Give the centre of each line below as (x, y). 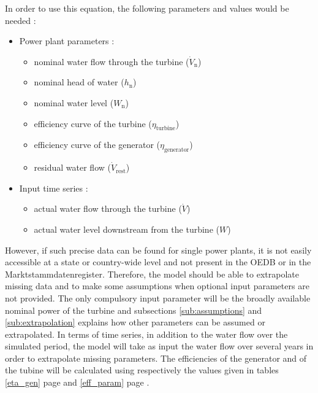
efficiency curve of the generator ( (97, 145)
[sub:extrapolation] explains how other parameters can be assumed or (135, 322)
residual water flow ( (72, 167)
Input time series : (54, 188)
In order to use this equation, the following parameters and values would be (147, 8)
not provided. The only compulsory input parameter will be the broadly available (158, 298)
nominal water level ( (74, 102)
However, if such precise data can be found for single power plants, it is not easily (158, 250)
